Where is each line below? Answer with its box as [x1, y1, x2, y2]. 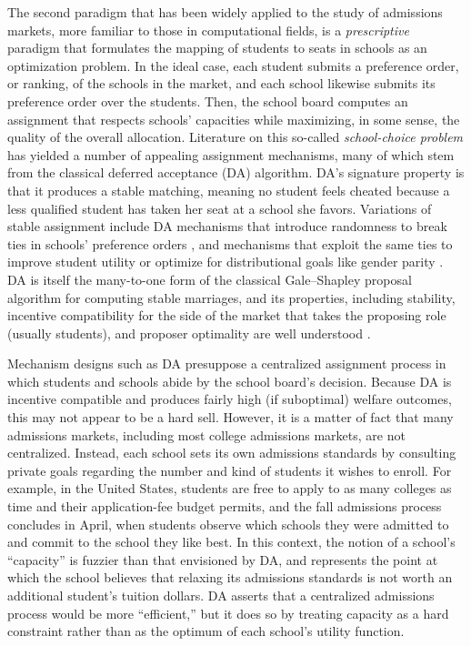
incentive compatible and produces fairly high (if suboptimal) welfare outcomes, [7, 389, 452, 409]
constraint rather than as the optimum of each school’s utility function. [7, 621, 405, 641]
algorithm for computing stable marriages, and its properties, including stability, [7, 288, 456, 307]
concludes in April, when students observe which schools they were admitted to [7, 514, 449, 533]
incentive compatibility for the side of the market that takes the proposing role [7, 306, 446, 325]
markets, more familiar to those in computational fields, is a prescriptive [7, 20, 409, 39]
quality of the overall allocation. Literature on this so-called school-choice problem [7, 127, 464, 146]
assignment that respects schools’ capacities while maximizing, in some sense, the [7, 109, 460, 128]
